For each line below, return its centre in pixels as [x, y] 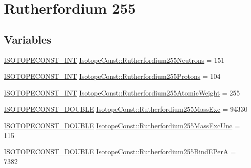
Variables [28, 39]
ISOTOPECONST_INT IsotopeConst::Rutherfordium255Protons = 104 [112, 76]
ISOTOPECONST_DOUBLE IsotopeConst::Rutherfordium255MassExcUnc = [122, 125]
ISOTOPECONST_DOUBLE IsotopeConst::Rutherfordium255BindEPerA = [120, 152]
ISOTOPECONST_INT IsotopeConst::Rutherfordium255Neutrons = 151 [114, 60]
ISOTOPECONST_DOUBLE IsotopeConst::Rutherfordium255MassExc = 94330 [126, 109]
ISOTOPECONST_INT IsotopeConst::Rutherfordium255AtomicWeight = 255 [122, 92]
